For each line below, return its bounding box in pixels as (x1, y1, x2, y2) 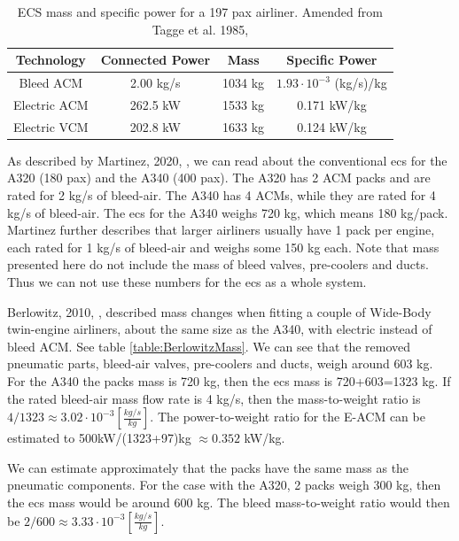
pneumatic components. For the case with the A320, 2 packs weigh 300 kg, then (7, 475, 441, 494)
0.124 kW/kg (297, 117, 367, 135)
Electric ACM (13, 95, 89, 113)
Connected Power (100, 50, 211, 69)
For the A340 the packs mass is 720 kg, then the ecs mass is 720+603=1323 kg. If (7, 371, 451, 390)
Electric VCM (13, 117, 89, 135)
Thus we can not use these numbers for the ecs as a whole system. (7, 272, 367, 290)
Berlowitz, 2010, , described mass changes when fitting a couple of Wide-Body (7, 302, 432, 321)
